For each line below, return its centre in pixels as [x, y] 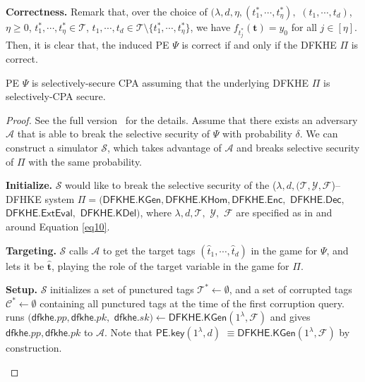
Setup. [22, 289]
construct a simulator [52, 147]
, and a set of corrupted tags [291, 289]
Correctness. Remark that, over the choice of [107, 11]
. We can [319, 134]
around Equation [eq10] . [58, 226]
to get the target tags [149, 250]
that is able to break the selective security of [114, 134]
